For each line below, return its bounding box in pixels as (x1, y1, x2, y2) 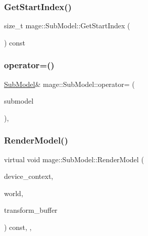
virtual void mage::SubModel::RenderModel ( (4, 154, 144, 164)
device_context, (4, 171, 54, 181)
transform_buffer (4, 205, 58, 215)
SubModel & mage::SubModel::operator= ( (4, 78, 135, 89)
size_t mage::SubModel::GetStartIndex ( (4, 20, 130, 31)
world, (4, 187, 23, 198)
